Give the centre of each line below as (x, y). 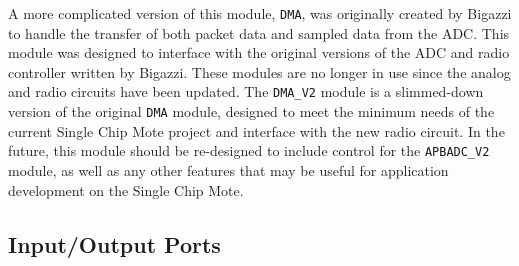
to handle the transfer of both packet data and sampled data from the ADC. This (259, 32)
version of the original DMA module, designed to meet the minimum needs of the (251, 111)
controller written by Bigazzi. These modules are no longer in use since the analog (259, 71)
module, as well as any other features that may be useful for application (228, 170)
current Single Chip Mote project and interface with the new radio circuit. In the (256, 130)
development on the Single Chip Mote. (126, 189)
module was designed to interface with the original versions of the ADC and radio (259, 52)
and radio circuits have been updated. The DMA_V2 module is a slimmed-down (246, 91)
